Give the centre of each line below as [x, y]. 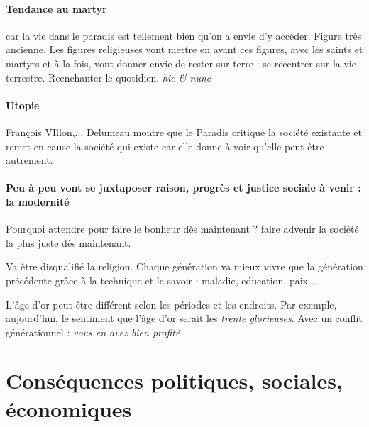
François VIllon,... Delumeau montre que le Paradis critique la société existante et [184, 132]
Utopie [23, 105]
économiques [69, 408]
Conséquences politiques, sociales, [174, 381]
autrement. [29, 160]
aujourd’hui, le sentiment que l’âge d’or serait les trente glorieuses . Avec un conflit [184, 318]
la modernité [38, 201]
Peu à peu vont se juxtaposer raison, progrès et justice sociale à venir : [183, 188]
